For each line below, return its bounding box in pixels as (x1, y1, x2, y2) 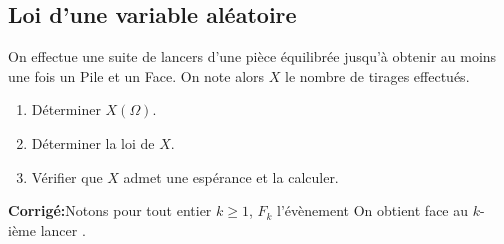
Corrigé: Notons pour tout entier (8, 200, 212, 221)
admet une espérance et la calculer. (123, 166, 339, 187)
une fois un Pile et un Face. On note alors (8, 65, 265, 86)
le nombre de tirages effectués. (285, 65, 470, 86)
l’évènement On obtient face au (277, 200, 469, 221)
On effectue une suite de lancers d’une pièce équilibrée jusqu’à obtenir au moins (8, 46, 497, 67)
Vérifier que (31, 166, 103, 187)
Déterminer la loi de (31, 132, 155, 153)
